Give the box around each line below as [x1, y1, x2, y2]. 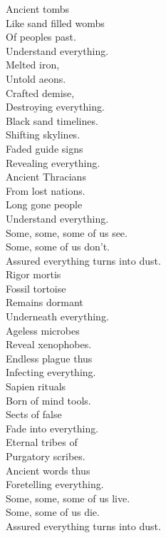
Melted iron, [6, 57, 60, 72]
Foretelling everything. [6, 477, 104, 492]
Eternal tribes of [6, 435, 78, 450]
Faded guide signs [6, 141, 83, 156]
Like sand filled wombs [6, 15, 105, 30]
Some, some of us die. [6, 504, 100, 519]
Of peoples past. [6, 29, 76, 44]
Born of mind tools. [6, 392, 91, 407]
